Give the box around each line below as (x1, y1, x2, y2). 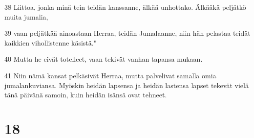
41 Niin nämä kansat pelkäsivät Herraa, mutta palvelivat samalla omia (4, 70, 216, 80)
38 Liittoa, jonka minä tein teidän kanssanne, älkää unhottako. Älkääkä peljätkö (4, 2, 246, 12)
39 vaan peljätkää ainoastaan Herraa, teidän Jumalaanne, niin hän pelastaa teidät (4, 28, 251, 38)
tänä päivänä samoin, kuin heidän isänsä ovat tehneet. (4, 90, 167, 100)
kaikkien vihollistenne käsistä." (4, 37, 96, 47)
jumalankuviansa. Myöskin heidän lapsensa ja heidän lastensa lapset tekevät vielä (4, 80, 249, 90)
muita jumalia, (4, 11, 48, 22)
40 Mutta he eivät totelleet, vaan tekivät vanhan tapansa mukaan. (4, 54, 203, 64)
